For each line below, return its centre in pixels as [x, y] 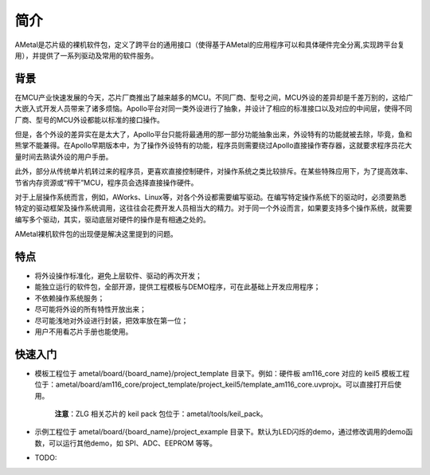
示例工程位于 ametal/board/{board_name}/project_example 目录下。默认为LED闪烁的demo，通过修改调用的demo [220, 432]
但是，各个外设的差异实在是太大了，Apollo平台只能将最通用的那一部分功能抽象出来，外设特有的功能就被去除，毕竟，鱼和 [213, 135]
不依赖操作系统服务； [70, 298]
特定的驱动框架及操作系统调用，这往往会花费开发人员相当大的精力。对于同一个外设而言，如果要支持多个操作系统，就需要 [213, 208]
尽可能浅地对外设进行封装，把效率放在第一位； [111, 320]
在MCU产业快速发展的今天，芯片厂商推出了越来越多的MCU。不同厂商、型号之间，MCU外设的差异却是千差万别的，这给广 [214, 97]
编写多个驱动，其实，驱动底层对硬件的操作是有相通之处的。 [112, 219]
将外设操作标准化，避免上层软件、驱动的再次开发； [118, 276]
